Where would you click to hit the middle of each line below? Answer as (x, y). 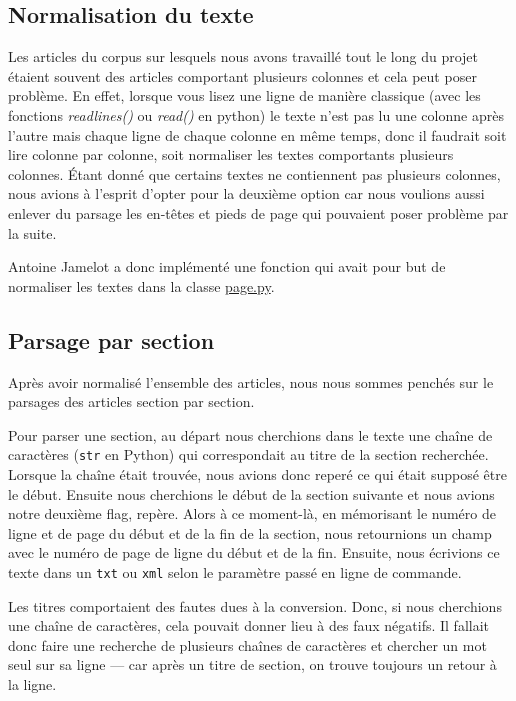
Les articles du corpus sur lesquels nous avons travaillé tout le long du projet (243, 56)
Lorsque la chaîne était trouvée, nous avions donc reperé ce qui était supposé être (257, 473)
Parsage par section (111, 339)
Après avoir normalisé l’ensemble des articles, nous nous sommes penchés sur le (251, 381)
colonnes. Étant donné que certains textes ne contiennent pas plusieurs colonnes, (254, 173)
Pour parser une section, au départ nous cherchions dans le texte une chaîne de (250, 434)
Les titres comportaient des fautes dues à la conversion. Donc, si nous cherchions (255, 605)
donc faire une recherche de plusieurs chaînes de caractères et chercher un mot (247, 644)
